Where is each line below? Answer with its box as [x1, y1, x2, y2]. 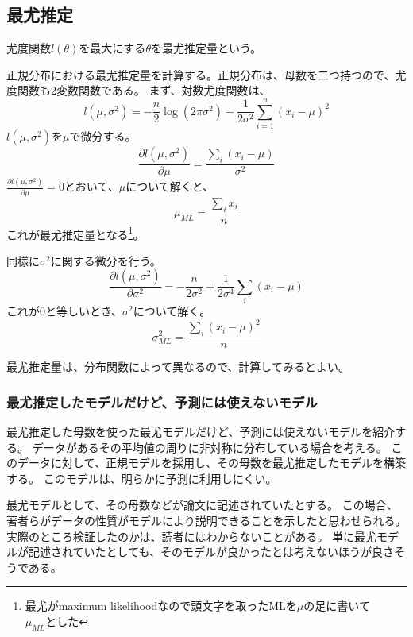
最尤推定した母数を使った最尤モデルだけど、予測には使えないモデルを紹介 [6, 423, 396, 439]
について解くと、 [125, 178, 214, 195]
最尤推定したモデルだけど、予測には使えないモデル [6, 392, 318, 411]
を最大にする [79, 40, 146, 56]
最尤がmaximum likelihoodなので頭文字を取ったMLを [25, 597, 297, 614]
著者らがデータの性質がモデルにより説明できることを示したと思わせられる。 [6, 512, 407, 528]
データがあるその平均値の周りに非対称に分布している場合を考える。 [32, 438, 388, 455]
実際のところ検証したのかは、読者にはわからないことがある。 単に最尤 [6, 527, 377, 544]
